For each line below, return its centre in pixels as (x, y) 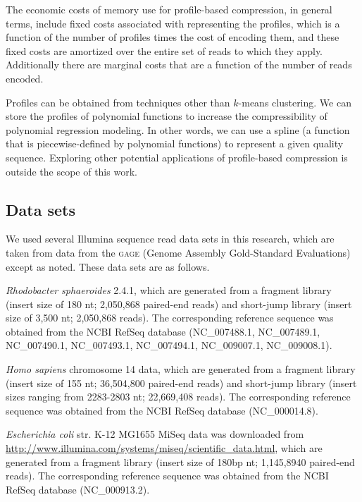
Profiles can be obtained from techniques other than (118, 102)
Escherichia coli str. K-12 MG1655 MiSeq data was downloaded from (155, 434)
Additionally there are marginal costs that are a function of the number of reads (179, 65)
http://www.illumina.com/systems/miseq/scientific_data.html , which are (164, 448)
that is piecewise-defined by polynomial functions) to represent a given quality (175, 143)
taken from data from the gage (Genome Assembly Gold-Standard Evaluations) (178, 252)
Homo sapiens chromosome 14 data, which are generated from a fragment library (181, 369)
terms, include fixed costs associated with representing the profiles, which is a (173, 23)
